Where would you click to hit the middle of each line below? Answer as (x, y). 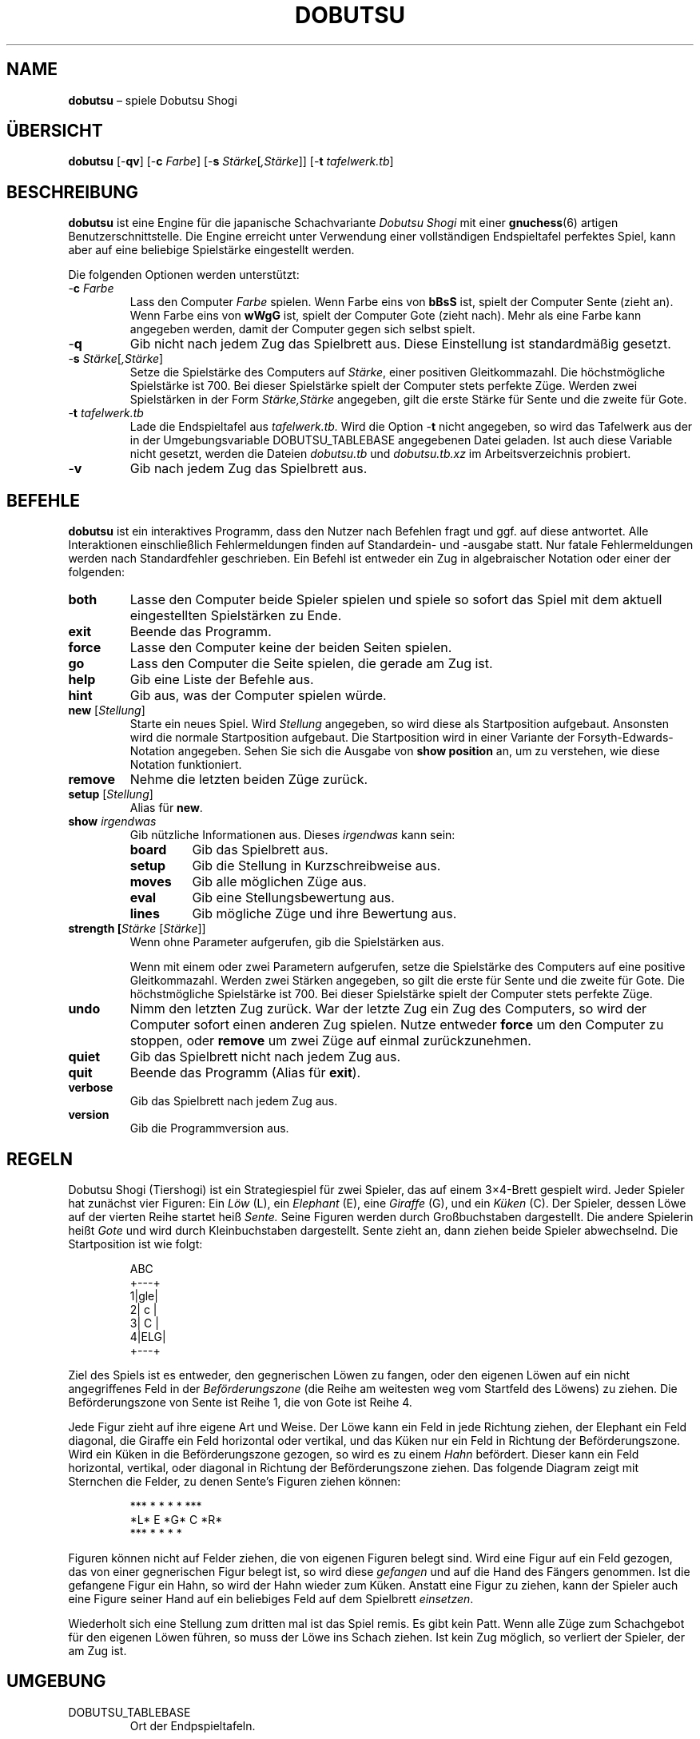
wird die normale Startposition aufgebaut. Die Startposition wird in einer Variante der (352, 738)
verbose (91, 1088)
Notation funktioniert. (186, 765)
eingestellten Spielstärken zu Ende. (236, 616)
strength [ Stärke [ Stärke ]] (137, 929)
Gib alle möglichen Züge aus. (279, 882)
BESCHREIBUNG (73, 192)
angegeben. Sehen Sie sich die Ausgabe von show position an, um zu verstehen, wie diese (419, 751)
